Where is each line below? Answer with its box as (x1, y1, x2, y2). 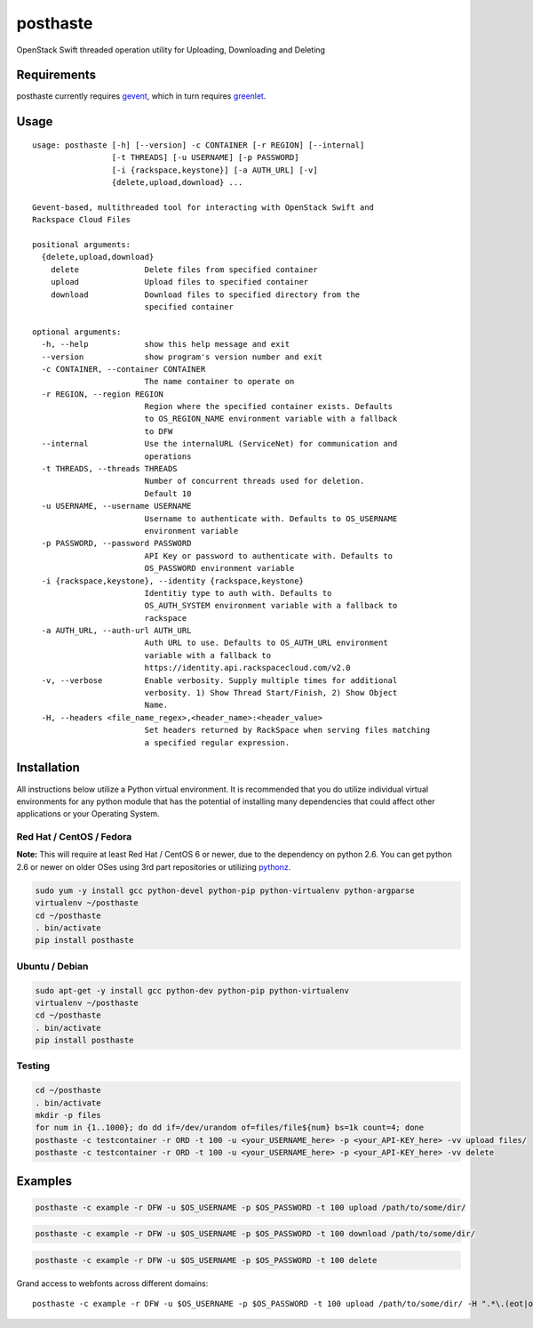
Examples (16, 1173, 73, 1188)
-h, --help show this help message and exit (41, 339, 290, 350)
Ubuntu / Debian (16, 960, 89, 972)
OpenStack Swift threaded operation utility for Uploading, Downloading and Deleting (16, 44, 326, 55)
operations (144, 451, 192, 462)
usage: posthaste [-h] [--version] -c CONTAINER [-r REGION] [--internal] (32, 140, 365, 150)
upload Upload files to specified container (50, 277, 309, 287)
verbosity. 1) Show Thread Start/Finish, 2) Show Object (144, 688, 398, 698)
